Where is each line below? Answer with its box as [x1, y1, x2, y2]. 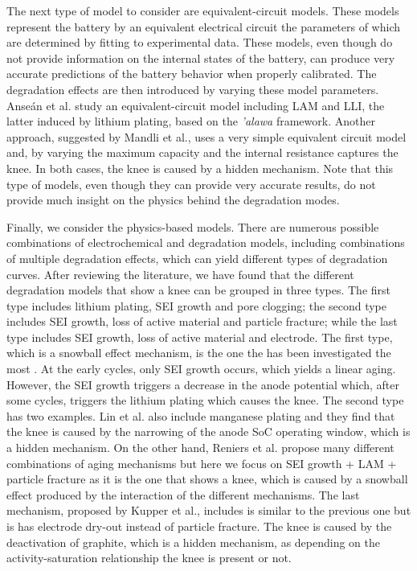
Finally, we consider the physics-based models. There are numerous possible [6, 218, 379, 235]
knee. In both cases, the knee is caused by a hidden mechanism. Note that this [6, 159, 394, 176]
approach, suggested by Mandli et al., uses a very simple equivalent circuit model [6, 128, 407, 145]
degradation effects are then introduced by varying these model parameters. [6, 80, 379, 97]
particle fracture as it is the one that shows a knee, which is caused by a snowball [6, 470, 408, 487]
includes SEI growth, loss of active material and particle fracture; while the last [6, 313, 398, 330]
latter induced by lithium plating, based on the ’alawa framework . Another [6, 113, 375, 129]
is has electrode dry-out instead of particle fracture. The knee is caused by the [6, 518, 392, 534]
